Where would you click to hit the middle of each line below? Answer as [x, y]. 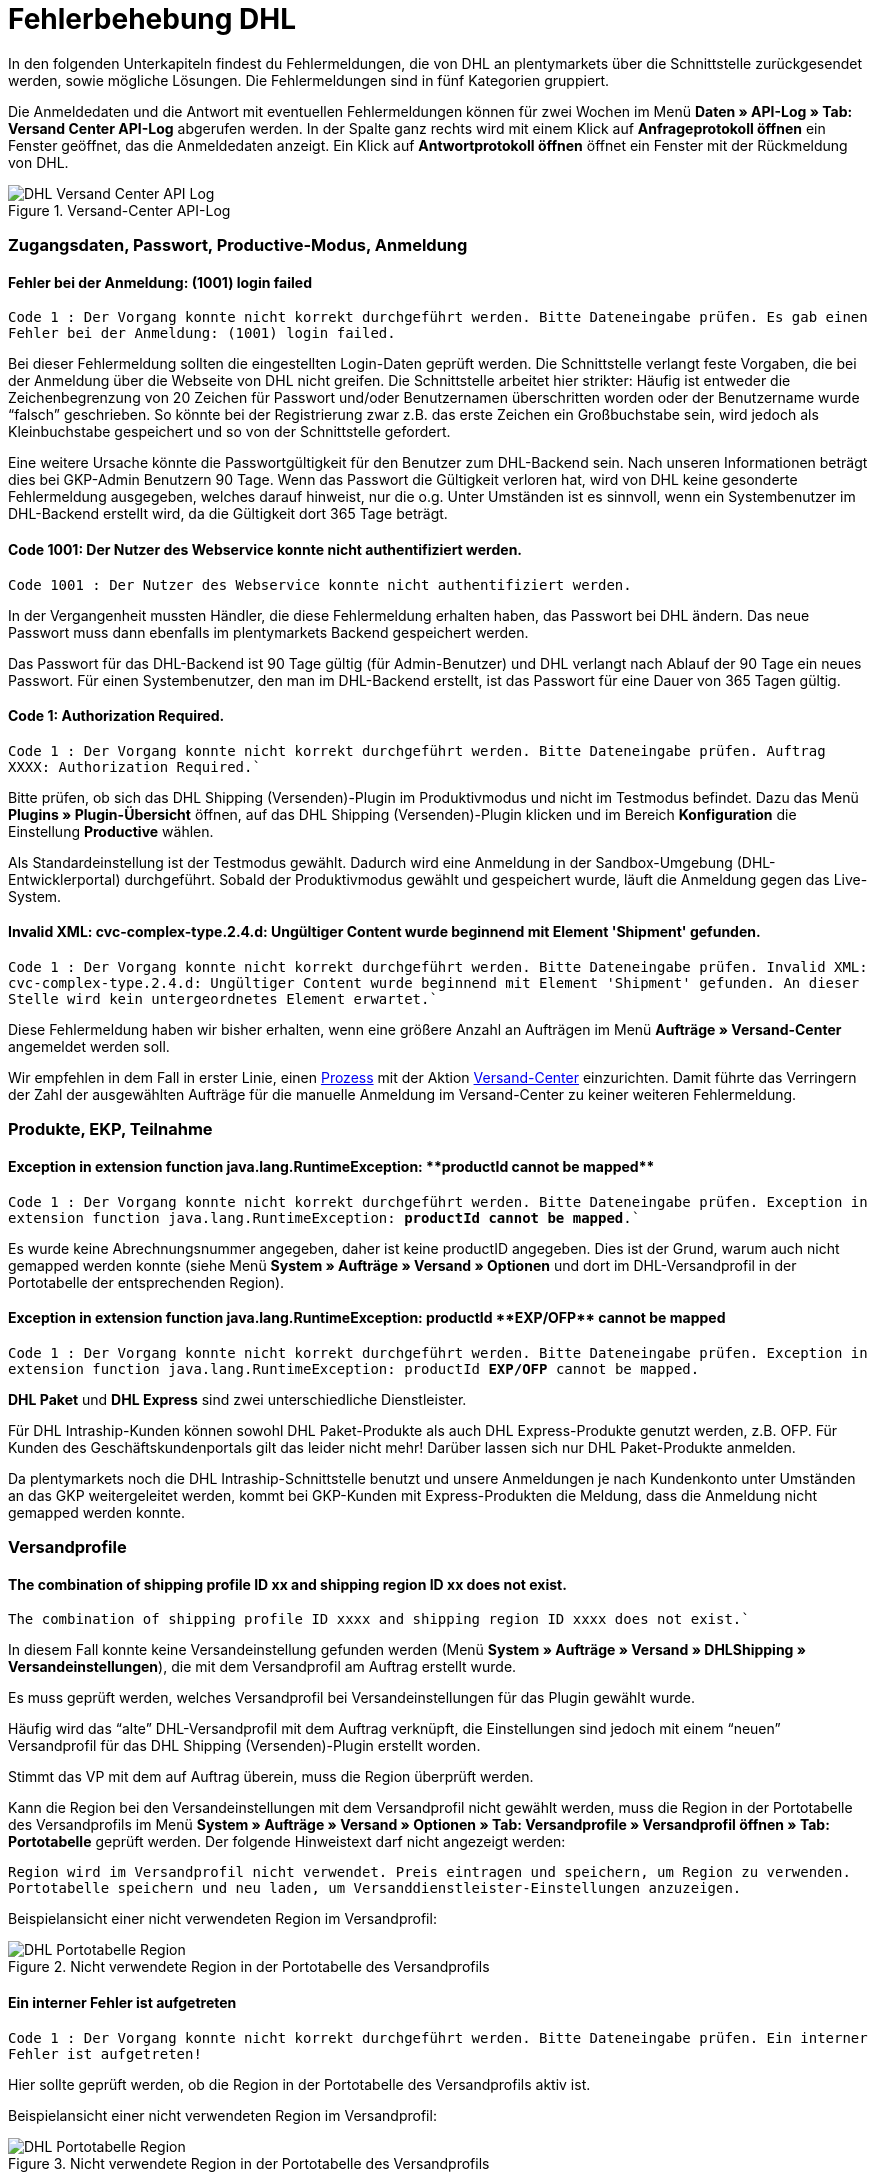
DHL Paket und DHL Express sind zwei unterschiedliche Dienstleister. [237, 1399]
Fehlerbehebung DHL [152, 19]
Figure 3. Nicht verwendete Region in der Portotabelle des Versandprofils [249, 2163]
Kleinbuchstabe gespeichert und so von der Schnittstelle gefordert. [229, 432]
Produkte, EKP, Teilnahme [110, 1129]
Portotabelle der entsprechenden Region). [146, 1282]
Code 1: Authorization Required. [116, 716]
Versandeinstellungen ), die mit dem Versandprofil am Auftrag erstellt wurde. [262, 1667]
